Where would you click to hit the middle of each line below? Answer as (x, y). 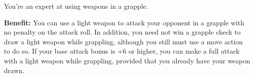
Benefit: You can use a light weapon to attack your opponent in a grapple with (124, 22)
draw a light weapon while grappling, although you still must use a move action (123, 41)
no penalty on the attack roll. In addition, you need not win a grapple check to (122, 32)
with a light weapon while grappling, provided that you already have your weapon (127, 60)
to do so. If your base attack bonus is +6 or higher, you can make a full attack (122, 51)
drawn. (14, 70)
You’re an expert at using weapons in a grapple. (76, 6)
